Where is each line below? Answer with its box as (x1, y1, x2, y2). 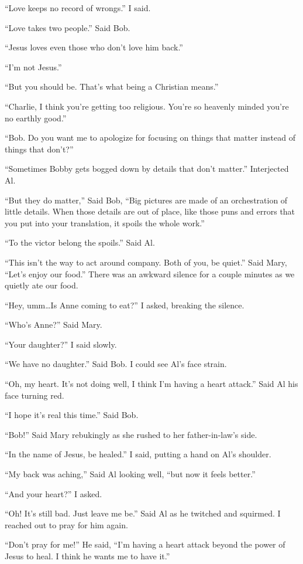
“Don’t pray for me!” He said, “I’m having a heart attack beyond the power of (5, 538, 285, 551)
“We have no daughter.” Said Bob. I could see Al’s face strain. (5, 358, 227, 370)
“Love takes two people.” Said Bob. (5, 21, 130, 33)
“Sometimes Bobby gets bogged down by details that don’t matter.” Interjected (5, 162, 289, 175)
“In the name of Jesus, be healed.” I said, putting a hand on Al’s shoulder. (5, 448, 271, 460)
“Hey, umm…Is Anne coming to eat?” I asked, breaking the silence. (5, 298, 245, 311)
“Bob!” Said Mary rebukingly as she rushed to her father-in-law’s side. (5, 428, 257, 440)
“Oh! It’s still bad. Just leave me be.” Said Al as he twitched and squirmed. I (5, 507, 281, 519)
